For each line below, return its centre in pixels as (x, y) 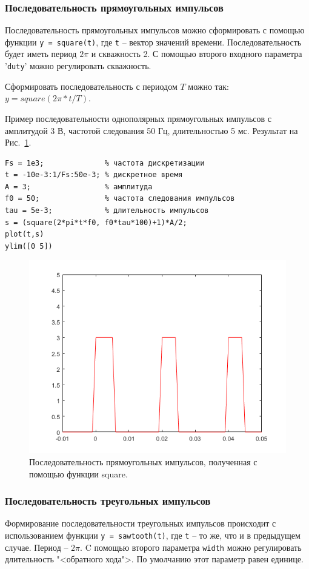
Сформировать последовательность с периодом (91, 86)
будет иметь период (41, 54)
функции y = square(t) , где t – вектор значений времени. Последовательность (153, 42)
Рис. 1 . (18, 142)
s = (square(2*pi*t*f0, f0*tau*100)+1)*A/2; (96, 222)
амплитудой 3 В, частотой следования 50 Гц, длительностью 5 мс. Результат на (151, 130)
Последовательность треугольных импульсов (108, 501)
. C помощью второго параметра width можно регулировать (191, 547)
